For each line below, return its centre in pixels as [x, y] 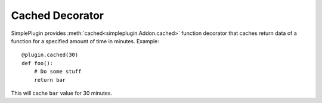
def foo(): [38, 63]
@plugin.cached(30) [50, 55]
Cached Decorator [58, 15]
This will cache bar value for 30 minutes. [62, 93]
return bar [50, 80]
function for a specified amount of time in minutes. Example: [85, 41]
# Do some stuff [58, 72]
